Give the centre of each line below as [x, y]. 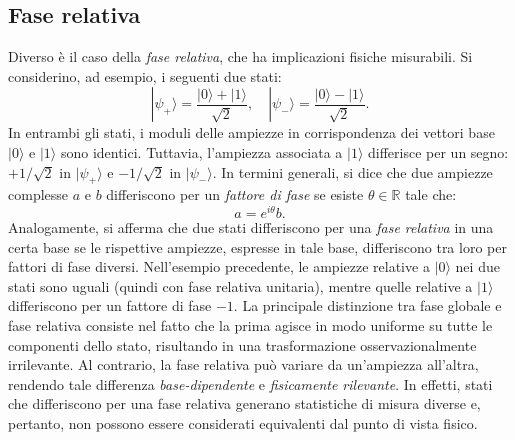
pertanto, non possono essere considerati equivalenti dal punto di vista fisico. [243, 422]
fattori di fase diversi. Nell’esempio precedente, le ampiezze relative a [219, 266]
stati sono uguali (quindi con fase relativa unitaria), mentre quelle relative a [240, 285]
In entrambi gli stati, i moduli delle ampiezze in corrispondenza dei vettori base [251, 132]
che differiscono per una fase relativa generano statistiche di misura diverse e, [244, 403]
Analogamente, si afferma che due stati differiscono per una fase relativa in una [251, 227]
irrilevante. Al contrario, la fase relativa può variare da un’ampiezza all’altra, [243, 364]
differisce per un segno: [438, 151]
